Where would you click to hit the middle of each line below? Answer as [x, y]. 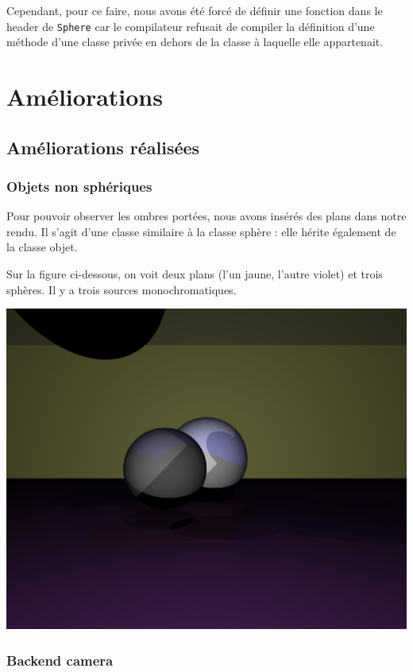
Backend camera [60, 660]
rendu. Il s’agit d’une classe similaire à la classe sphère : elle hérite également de [201, 231]
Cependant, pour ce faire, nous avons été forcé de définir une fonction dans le [195, 10]
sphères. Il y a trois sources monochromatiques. [122, 289]
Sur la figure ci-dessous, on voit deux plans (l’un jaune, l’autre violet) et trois [195, 274]
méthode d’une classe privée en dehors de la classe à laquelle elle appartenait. [195, 42]
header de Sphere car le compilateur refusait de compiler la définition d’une [191, 26]
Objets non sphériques [79, 186]
